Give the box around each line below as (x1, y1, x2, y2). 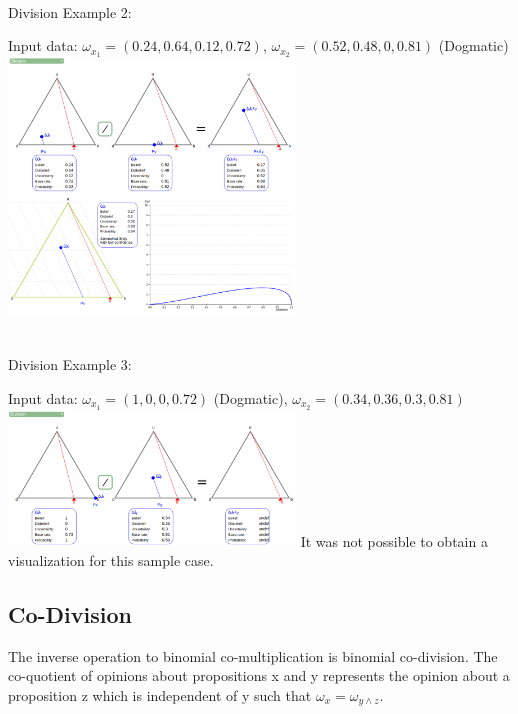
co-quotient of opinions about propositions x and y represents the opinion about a (8, 665, 510, 686)
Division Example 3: (8, 354, 132, 375)
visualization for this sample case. (8, 549, 214, 570)
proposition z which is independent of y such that (8, 684, 312, 705)
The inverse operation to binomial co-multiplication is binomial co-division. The (8, 645, 498, 666)
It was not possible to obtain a (300, 530, 488, 551)
